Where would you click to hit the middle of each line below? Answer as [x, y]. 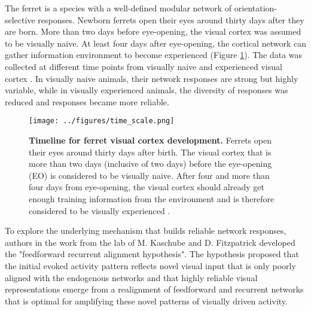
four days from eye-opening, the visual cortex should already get [147, 187]
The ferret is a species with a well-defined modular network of [118, 8]
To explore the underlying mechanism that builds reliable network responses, [146, 231]
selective [20, 19]
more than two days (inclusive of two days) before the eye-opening [150, 164]
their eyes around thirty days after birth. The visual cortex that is [150, 152]
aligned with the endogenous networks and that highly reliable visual [131, 277]
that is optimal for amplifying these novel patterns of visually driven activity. [146, 301]
